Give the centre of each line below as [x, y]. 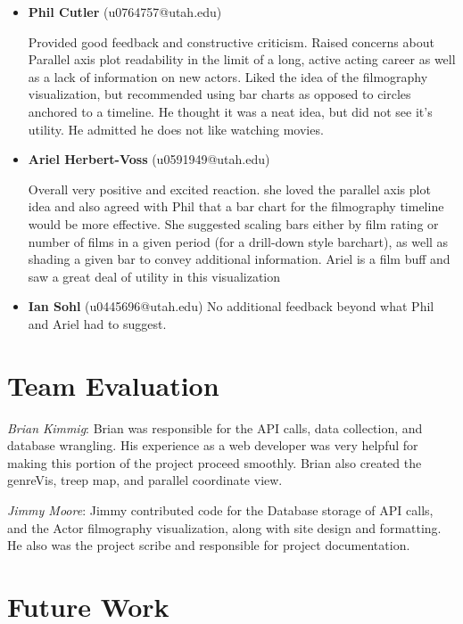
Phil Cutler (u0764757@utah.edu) [125, 12]
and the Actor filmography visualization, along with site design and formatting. [224, 527]
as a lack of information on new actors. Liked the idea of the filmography [228, 76]
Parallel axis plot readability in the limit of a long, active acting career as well [242, 59]
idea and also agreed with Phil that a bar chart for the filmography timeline [236, 206]
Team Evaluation [113, 385]
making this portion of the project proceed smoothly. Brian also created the [215, 462]
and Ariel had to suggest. [97, 323]
